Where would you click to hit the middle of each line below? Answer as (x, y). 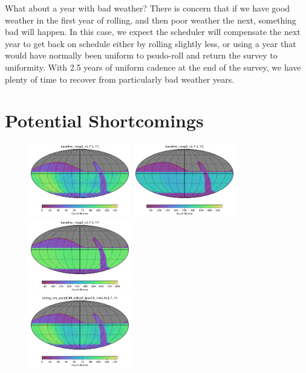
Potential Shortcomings (104, 120)
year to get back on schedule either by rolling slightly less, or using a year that (151, 43)
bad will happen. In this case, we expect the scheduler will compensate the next (153, 32)
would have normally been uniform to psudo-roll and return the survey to (141, 55)
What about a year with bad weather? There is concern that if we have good (148, 8)
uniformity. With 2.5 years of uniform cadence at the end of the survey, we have (153, 67)
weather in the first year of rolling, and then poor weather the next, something (151, 20)
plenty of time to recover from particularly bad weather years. (120, 79)
